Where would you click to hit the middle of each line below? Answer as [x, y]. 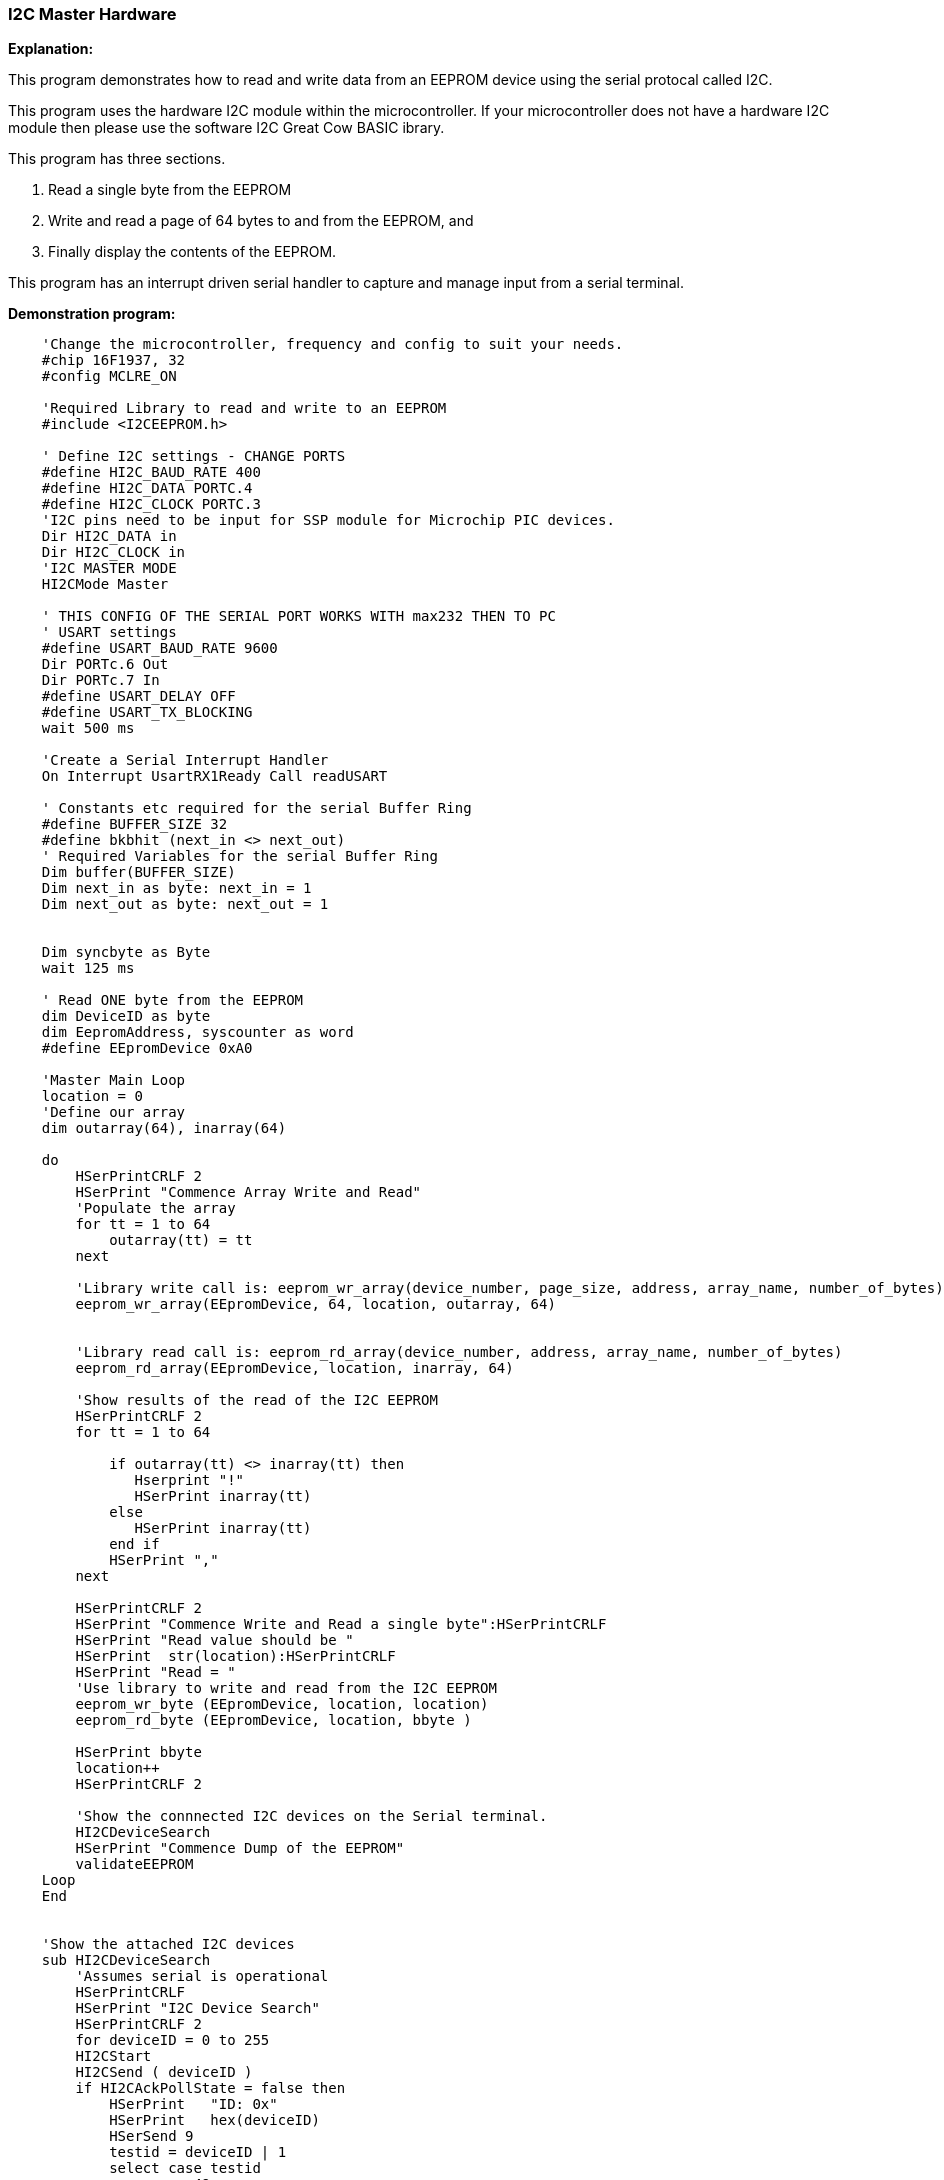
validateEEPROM [134, 1864]
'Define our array [113, 1112]
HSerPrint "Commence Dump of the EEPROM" [240, 1848]
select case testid [185, 2168]
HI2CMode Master [105, 584]
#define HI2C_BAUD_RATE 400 [151, 472]
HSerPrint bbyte [138, 1752]
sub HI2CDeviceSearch [126, 1960]
